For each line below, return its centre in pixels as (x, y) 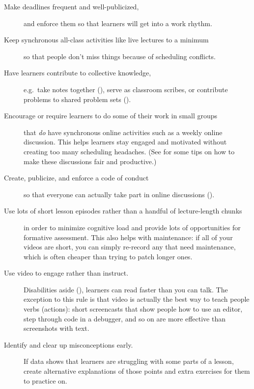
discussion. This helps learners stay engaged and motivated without (125, 142)
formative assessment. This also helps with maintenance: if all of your (128, 237)
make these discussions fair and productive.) (90, 161)
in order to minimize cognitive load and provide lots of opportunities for (132, 227)
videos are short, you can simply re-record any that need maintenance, (130, 247)
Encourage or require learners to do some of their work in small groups (111, 116)
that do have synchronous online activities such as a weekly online (123, 132)
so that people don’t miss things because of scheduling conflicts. (120, 56)
